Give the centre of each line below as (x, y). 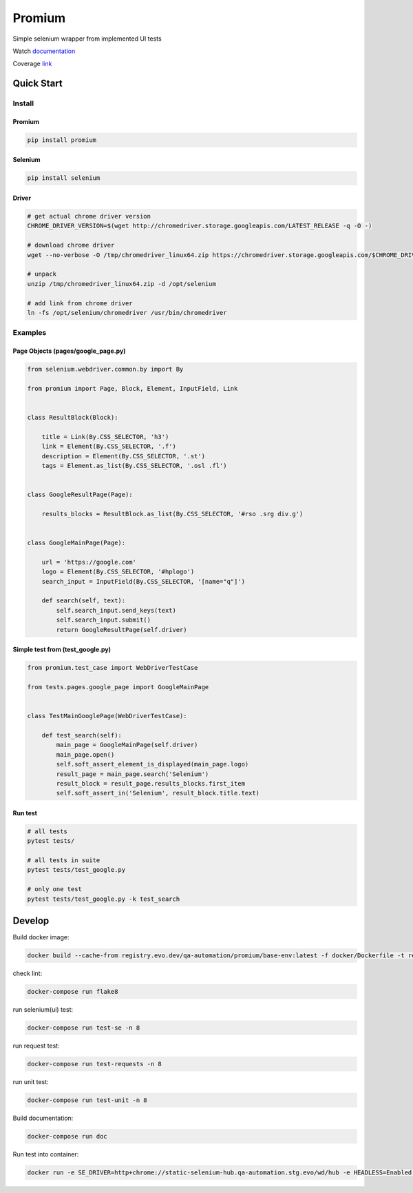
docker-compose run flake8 (73, 992)
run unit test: (31, 1081)
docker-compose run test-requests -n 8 (94, 1064)
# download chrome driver (71, 245)
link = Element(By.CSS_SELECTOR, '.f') (109, 447)
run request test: (36, 1046)
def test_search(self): (82, 735)
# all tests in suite (64, 860)
